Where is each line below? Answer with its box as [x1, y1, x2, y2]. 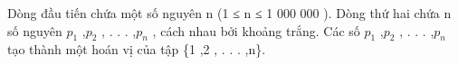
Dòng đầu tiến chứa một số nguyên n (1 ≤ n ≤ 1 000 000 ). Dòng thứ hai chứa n [7, 4, 452, 22]
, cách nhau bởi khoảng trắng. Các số [152, 21, 360, 40]
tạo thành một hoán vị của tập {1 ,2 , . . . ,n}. [7, 40, 266, 59]
